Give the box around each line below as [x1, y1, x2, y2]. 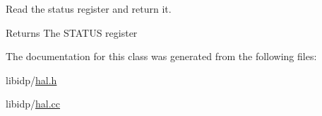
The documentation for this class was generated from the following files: [6, 49, 317, 64]
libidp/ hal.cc [6, 96, 61, 111]
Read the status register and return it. [6, 1, 172, 16]
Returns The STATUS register [6, 25, 138, 40]
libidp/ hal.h [6, 72, 57, 87]
